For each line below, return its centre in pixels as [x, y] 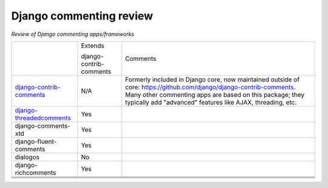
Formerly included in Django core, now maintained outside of [212, 79]
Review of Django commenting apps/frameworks [73, 34]
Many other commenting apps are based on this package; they [215, 94]
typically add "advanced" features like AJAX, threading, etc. [211, 102]
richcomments [36, 172]
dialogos [27, 157]
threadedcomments [43, 117]
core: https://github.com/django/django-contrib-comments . [210, 87]
